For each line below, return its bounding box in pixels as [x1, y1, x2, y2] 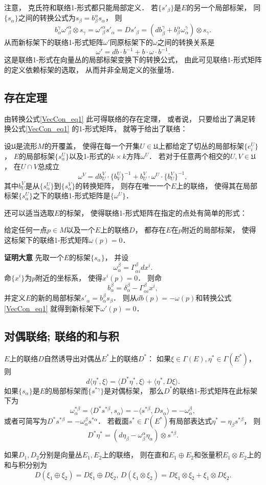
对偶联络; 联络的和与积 [4, 328, 119, 343]
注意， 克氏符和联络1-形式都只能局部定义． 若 [4, 2, 158, 12]
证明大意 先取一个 [4, 251, 64, 262]
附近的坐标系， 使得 [35, 272, 102, 283]
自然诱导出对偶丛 [43, 353, 101, 363]
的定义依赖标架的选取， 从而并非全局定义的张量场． [4, 64, 179, 75]
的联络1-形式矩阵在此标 [172, 385, 250, 396]
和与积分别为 [4, 459, 47, 470]
